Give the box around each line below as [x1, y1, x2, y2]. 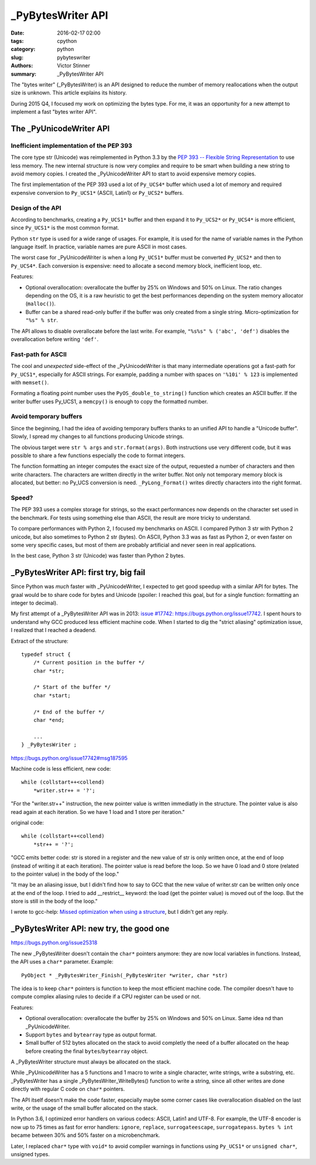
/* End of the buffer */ [33, 708, 105, 715]
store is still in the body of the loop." [11, 898, 98, 905]
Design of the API [11, 204, 61, 212]
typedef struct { [21, 651, 71, 657]
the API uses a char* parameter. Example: [11, 958, 114, 965]
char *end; [33, 717, 65, 724]
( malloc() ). [25, 300, 56, 308]
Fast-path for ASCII [11, 350, 67, 358]
